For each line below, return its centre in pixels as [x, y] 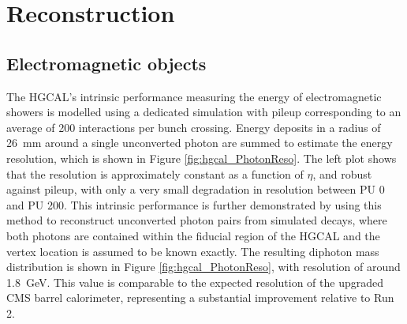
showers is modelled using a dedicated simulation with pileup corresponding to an [204, 112]
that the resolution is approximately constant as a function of [155, 173]
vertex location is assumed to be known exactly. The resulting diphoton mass [193, 251]
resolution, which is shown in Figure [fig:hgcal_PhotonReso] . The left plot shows [202, 158]
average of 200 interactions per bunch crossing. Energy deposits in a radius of [194, 127]
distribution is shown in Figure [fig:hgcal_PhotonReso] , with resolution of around [203, 267]
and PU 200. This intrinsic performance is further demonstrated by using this [194, 204]
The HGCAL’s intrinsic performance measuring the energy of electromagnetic [194, 96]
